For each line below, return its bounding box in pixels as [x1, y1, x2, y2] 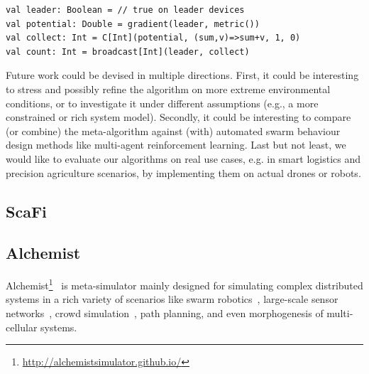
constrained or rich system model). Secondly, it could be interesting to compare [6, 109, 351, 124]
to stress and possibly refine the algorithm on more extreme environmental [6, 81, 331, 96]
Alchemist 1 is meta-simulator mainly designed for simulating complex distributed [6, 276, 363, 292]
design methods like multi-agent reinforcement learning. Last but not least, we [6, 137, 346, 152]
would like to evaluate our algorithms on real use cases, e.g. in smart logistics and [6, 151, 360, 166]
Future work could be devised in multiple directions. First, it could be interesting [6, 68, 359, 82]
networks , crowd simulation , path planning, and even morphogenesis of [6, 305, 324, 320]
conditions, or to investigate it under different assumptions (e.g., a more [6, 95, 319, 110]
